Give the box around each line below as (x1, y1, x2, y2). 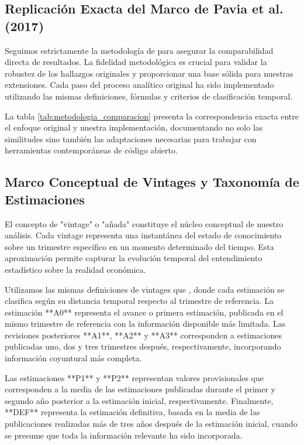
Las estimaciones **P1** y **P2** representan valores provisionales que (5, 371, 264, 384)
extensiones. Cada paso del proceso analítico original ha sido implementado (5, 78, 274, 91)
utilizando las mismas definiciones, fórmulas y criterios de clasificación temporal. (5, 90, 293, 102)
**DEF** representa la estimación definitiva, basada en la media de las (5, 406, 260, 418)
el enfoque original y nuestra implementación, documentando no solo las (5, 121, 263, 133)
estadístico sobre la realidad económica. (5, 263, 146, 275)
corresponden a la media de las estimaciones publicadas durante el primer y (5, 383, 275, 395)
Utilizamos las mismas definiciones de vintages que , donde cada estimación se (5, 283, 285, 295)
